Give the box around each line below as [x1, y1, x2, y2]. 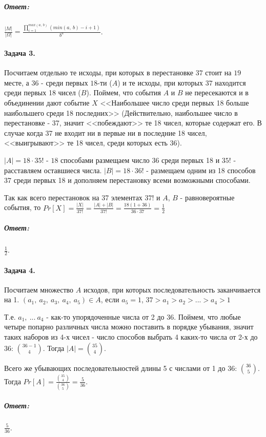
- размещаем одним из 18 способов [146, 164, 256, 175]
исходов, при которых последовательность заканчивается [83, 284, 261, 295]
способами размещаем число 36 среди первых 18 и [60, 155, 220, 165]
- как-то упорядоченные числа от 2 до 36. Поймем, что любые [46, 311, 241, 322]
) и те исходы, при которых [117, 77, 203, 88]
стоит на [205, 67, 232, 78]
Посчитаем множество [4, 284, 74, 295]
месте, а [4, 77, 29, 88]
